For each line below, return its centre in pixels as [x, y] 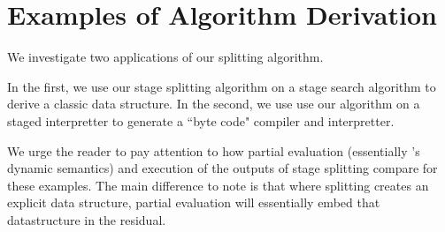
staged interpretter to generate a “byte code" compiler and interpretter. [201, 120]
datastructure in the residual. [87, 219]
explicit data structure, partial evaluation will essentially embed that [194, 202]
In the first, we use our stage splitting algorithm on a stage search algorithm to [222, 86]
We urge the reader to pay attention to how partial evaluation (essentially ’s [214, 150]
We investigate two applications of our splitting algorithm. [165, 57]
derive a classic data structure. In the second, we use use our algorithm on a [214, 104]
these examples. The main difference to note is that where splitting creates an [218, 185]
